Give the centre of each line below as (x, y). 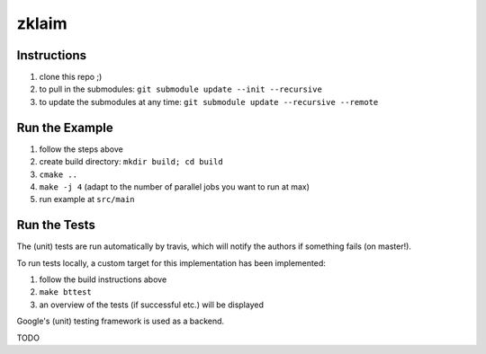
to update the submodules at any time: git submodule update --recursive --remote (209, 102)
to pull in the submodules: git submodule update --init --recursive (181, 89)
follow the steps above (81, 149)
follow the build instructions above (103, 279)
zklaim (42, 23)
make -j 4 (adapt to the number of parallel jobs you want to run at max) (175, 186)
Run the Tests (56, 225)
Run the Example (65, 127)
